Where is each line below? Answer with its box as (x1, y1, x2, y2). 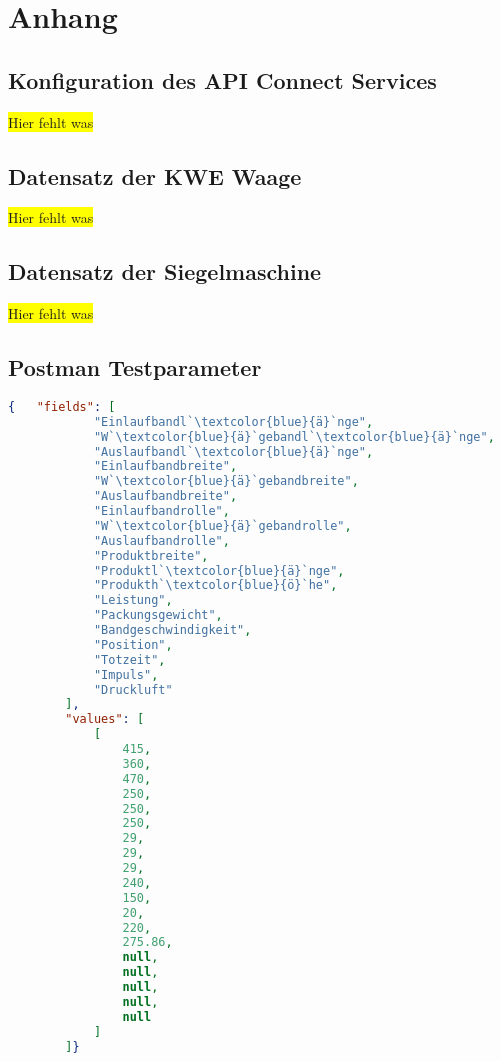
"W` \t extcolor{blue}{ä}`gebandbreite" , (93, 474, 359, 489)
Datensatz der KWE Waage (8, 160, 302, 191)
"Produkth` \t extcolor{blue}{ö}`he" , (93, 578, 338, 593)
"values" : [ (65, 712, 145, 727)
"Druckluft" (93, 682, 173, 697)
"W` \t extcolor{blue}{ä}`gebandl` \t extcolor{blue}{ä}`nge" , (93, 429, 495, 444)
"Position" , (93, 637, 173, 652)
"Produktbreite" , (93, 548, 209, 563)
